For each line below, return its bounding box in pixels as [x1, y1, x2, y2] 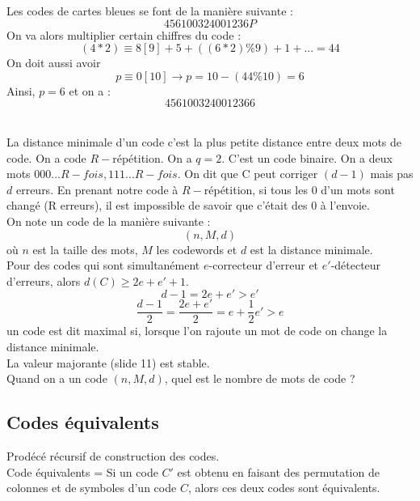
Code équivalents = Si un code [6, 463, 158, 480]
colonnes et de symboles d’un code [6, 479, 177, 496]
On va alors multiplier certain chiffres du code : [6, 26, 241, 43]
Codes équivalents [6, 410, 159, 435]
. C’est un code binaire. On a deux [221, 149, 393, 166]
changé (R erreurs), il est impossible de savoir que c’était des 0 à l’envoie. [6, 197, 370, 214]
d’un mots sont [321, 180, 395, 197]
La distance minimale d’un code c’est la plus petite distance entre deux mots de [6, 133, 402, 150]
